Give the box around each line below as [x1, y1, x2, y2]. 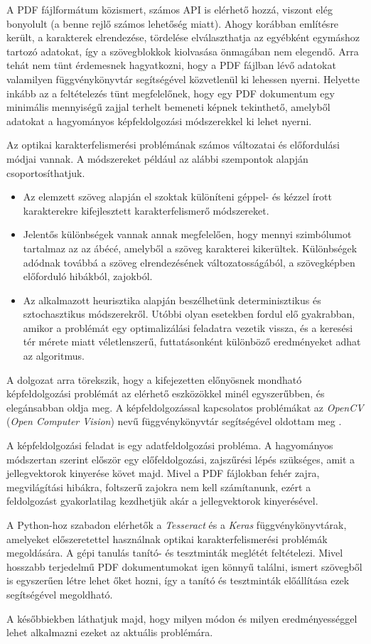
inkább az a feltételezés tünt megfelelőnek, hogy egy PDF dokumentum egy [6, 85, 335, 100]
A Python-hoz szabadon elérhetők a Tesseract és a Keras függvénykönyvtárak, [6, 517, 347, 532]
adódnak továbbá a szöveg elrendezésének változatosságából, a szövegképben [23, 254, 355, 269]
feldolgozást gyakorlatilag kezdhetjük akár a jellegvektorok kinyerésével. [6, 493, 318, 508]
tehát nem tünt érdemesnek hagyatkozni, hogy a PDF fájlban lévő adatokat [6, 58, 336, 73]
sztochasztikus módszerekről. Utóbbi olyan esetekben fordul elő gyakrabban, [23, 306, 355, 321]
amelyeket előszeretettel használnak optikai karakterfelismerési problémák [6, 531, 328, 546]
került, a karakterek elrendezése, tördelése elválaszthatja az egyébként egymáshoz [6, 30, 360, 45]
